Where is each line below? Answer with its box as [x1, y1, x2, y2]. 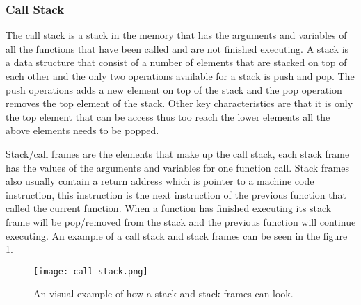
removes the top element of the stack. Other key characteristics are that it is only [6, 96, 353, 110]
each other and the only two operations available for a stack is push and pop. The [6, 69, 355, 83]
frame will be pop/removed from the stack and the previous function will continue [6, 214, 356, 229]
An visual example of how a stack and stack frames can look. [33, 286, 294, 301]
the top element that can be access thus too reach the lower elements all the [6, 109, 330, 124]
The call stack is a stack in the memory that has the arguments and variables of [6, 28, 347, 42]
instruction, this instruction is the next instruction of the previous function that [6, 187, 346, 201]
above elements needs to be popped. [6, 123, 159, 138]
